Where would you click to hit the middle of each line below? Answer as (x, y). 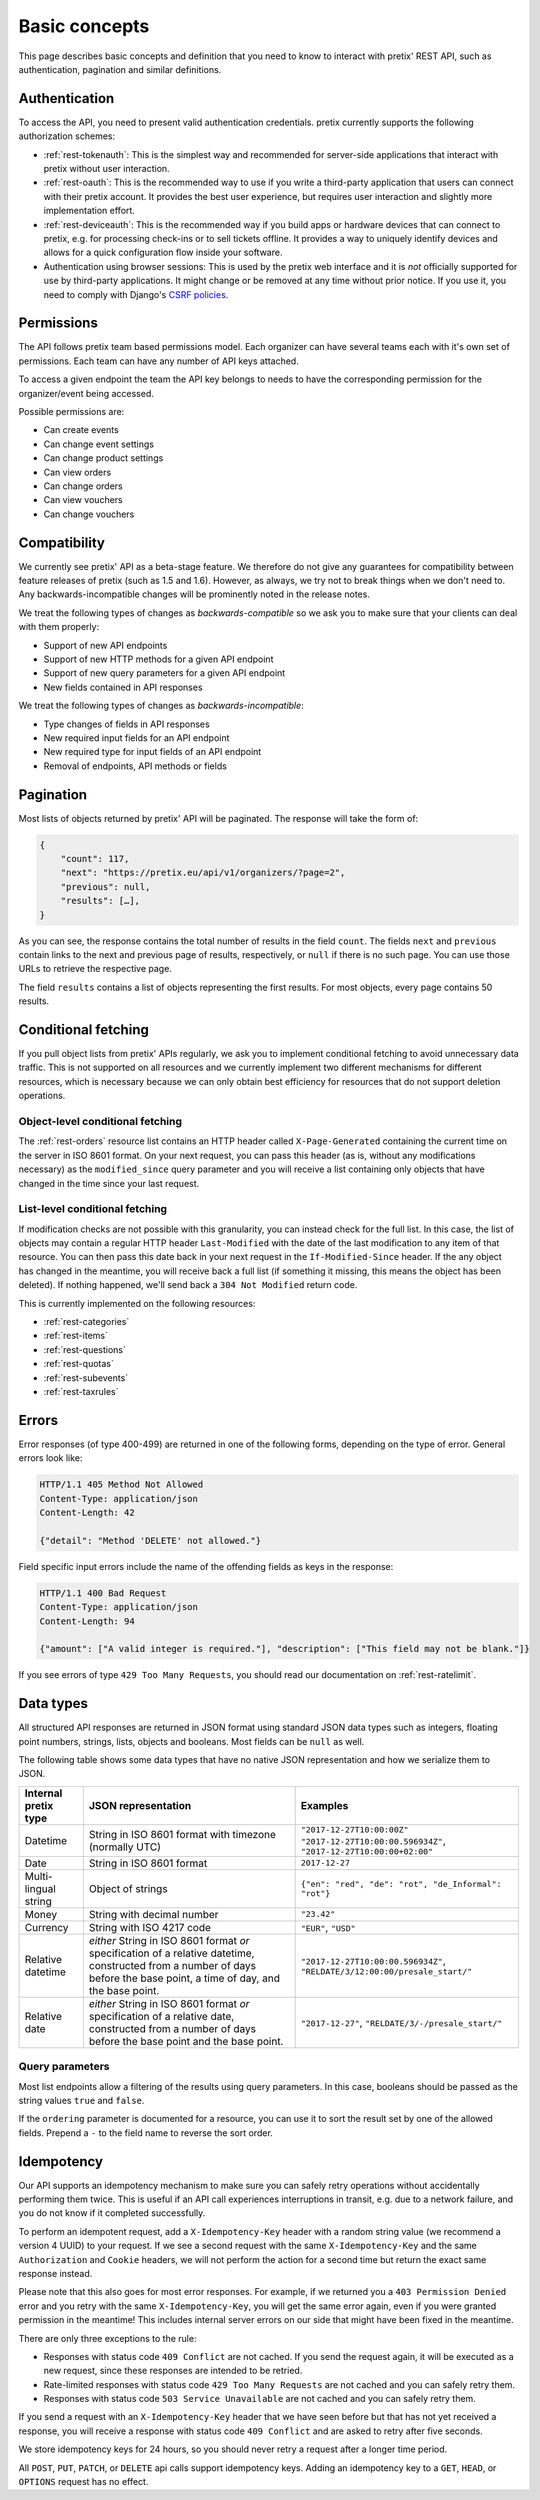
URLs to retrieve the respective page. (95, 969)
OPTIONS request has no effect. (83, 2482)
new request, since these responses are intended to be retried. (173, 2371)
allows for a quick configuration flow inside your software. (163, 252)
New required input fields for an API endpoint (136, 737)
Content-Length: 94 (87, 1621)
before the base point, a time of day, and (184, 1978)
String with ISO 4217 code (150, 1927)
